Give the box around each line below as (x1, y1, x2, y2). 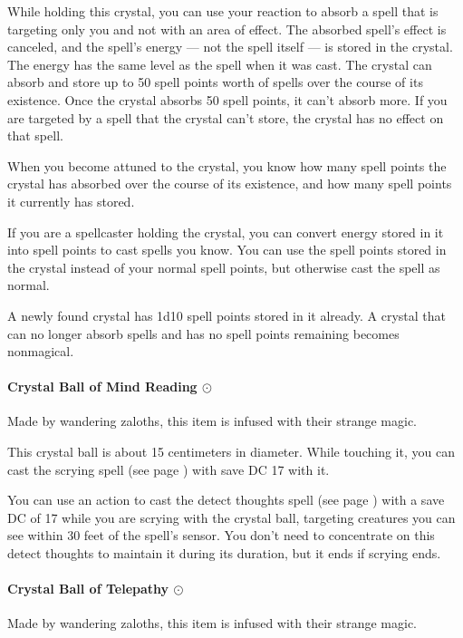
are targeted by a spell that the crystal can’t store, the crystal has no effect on (7, 108, 444, 127)
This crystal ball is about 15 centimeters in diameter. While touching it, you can (7, 442, 455, 461)
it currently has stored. (7, 191, 135, 210)
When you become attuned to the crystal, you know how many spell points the (7, 156, 447, 175)
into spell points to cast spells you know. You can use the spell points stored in (7, 240, 447, 259)
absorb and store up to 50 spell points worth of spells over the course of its (7, 72, 423, 92)
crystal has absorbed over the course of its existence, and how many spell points (7, 174, 452, 193)
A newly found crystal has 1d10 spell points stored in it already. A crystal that (7, 305, 447, 324)
